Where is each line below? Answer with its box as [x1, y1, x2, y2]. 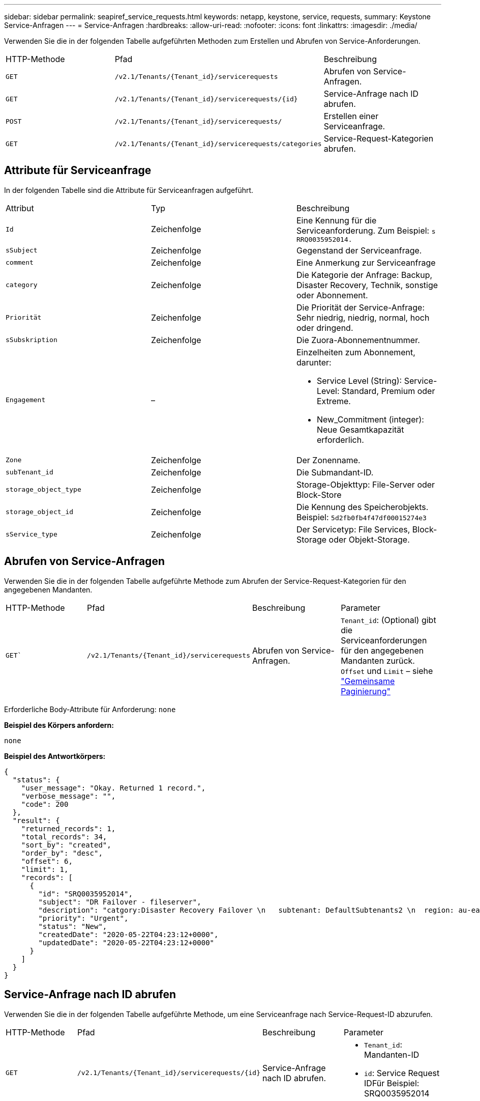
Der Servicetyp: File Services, [296, 524, 410, 534]
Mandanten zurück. [341, 655, 415, 666]
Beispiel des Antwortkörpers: [4, 751, 106, 760]
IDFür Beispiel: [364, 1078, 419, 1088]
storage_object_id [6, 508, 74, 516]
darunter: [296, 357, 332, 368]
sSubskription [6, 336, 57, 344]
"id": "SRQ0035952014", [38, 889, 133, 898]
